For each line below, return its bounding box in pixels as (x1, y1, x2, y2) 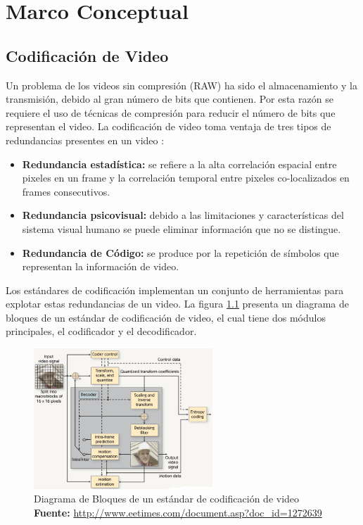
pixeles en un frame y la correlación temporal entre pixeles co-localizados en (22, 170, 350, 185)
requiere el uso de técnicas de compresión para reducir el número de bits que (6, 105, 336, 120)
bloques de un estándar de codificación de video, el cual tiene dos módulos (6, 310, 326, 324)
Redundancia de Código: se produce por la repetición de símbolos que (22, 245, 339, 260)
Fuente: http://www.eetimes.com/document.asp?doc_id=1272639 (34, 505, 322, 519)
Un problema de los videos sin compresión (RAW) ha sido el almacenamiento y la (6, 77, 357, 92)
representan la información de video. (22, 259, 179, 274)
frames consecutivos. (22, 184, 110, 198)
